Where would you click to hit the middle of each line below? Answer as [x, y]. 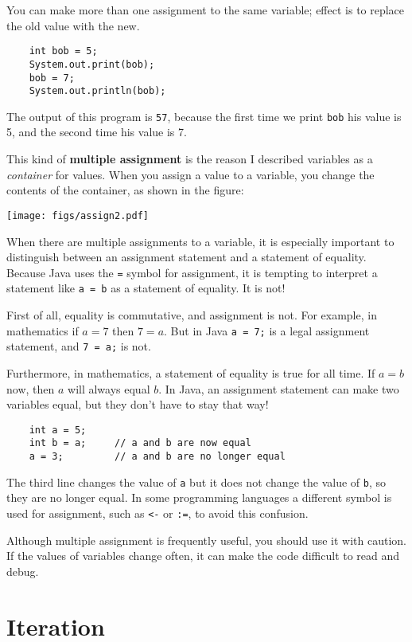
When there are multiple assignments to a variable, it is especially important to [200, 241]
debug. [23, 571]
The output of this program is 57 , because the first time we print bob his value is [204, 116]
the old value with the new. [73, 25]
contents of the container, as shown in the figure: [125, 190]
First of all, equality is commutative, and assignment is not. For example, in [192, 315]
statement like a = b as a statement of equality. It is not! [146, 288]
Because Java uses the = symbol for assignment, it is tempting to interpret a [192, 272]
